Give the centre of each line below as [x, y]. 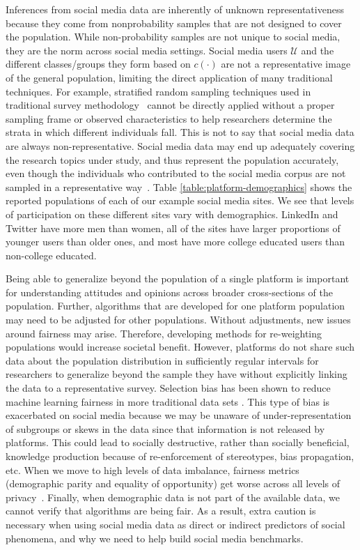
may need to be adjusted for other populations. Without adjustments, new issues [178, 320]
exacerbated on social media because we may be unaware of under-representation [179, 415]
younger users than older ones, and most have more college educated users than [175, 242]
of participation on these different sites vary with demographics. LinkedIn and [172, 214]
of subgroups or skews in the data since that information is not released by [165, 428]
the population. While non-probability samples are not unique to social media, [173, 37]
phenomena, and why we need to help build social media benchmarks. [155, 538]
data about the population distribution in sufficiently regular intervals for [162, 360]
